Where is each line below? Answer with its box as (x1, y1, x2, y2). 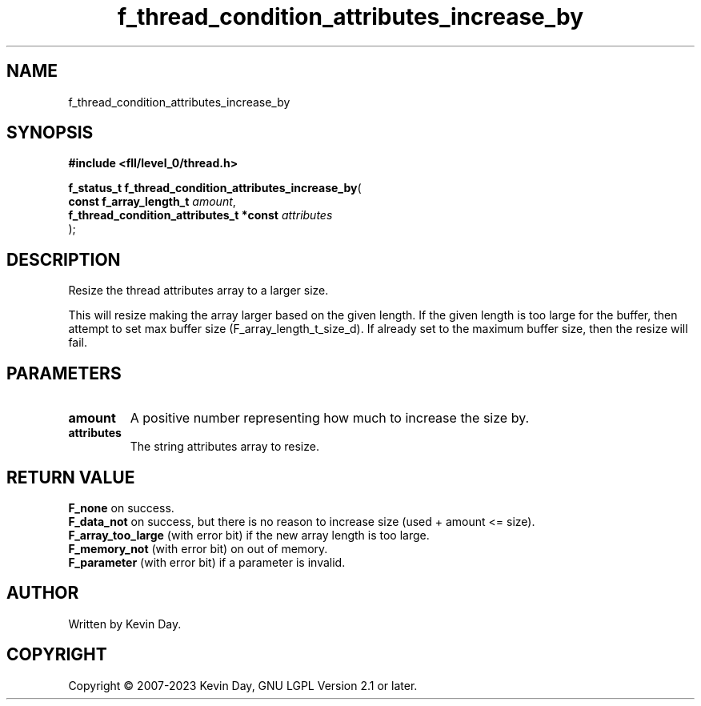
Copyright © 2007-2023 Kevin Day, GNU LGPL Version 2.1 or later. (68, 678, 418, 692)
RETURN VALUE (6, 467, 135, 487)
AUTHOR (6, 583, 79, 604)
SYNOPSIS (6, 122, 94, 143)
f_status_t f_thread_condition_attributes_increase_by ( (68, 181, 362, 195)
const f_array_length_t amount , (68, 195, 236, 209)
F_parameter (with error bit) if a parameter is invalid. (68, 555, 346, 569)
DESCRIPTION (6, 249, 121, 270)
